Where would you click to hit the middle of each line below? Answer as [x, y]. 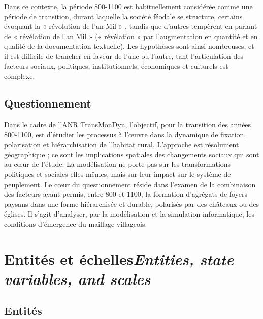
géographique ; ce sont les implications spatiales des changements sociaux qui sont [132, 154]
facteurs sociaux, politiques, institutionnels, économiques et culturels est [116, 66]
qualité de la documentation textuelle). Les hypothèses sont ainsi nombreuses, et [129, 46]
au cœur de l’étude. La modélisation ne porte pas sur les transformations [118, 164]
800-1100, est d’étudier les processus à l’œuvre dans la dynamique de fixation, [125, 134]
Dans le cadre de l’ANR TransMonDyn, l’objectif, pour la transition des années [128, 124]
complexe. [20, 76]
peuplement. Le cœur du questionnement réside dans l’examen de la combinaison [130, 184]
